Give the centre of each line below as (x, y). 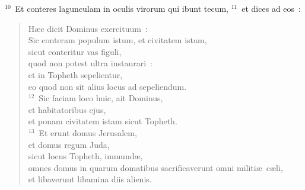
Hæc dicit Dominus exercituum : (88, 28)
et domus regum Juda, (69, 144)
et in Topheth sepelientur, (75, 74)
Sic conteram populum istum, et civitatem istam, (117, 40)
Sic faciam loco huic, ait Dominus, (101, 98)
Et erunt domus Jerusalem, (88, 132)
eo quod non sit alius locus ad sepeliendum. (107, 86)
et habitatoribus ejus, (67, 109)
